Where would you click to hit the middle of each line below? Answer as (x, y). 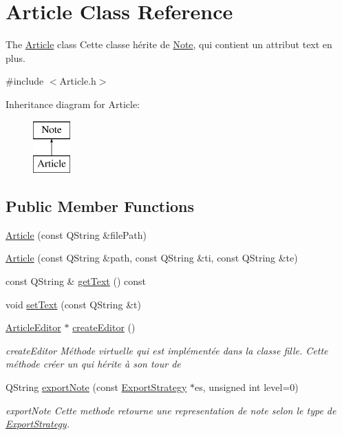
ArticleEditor (33, 327)
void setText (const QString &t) (73, 304)
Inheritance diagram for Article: (73, 104)
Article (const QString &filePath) (76, 234)
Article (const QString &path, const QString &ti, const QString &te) (152, 258)
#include (25, 81)
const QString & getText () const (76, 281)
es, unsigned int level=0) (247, 387)
